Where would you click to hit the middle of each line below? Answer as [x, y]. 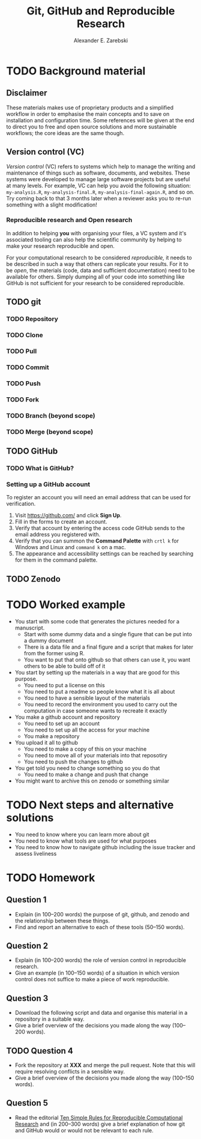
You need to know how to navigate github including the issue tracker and [105, 847]
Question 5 [27, 1103]
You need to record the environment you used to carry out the [100, 704]
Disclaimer [27, 93]
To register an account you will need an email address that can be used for [98, 497]
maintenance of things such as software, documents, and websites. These [98, 173]
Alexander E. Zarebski [101, 40]
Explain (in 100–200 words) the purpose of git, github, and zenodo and [102, 914]
